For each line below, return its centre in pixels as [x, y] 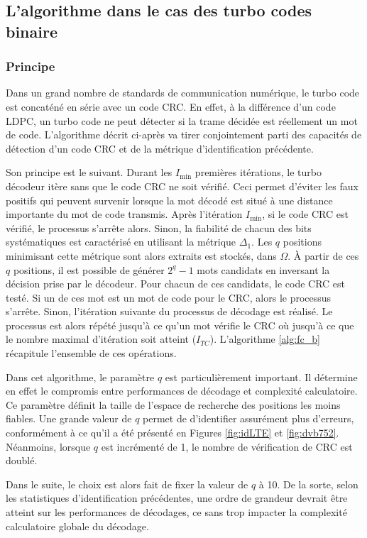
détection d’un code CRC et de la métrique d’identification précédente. [160, 148]
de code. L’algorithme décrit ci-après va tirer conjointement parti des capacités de [184, 134]
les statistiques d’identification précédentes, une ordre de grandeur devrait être [177, 498]
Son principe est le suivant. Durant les [89, 172]
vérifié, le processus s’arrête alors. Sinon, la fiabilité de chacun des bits [159, 227]
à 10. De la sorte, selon [308, 484]
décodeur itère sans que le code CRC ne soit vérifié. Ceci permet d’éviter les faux [182, 186]
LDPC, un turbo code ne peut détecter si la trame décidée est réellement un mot [182, 120]
